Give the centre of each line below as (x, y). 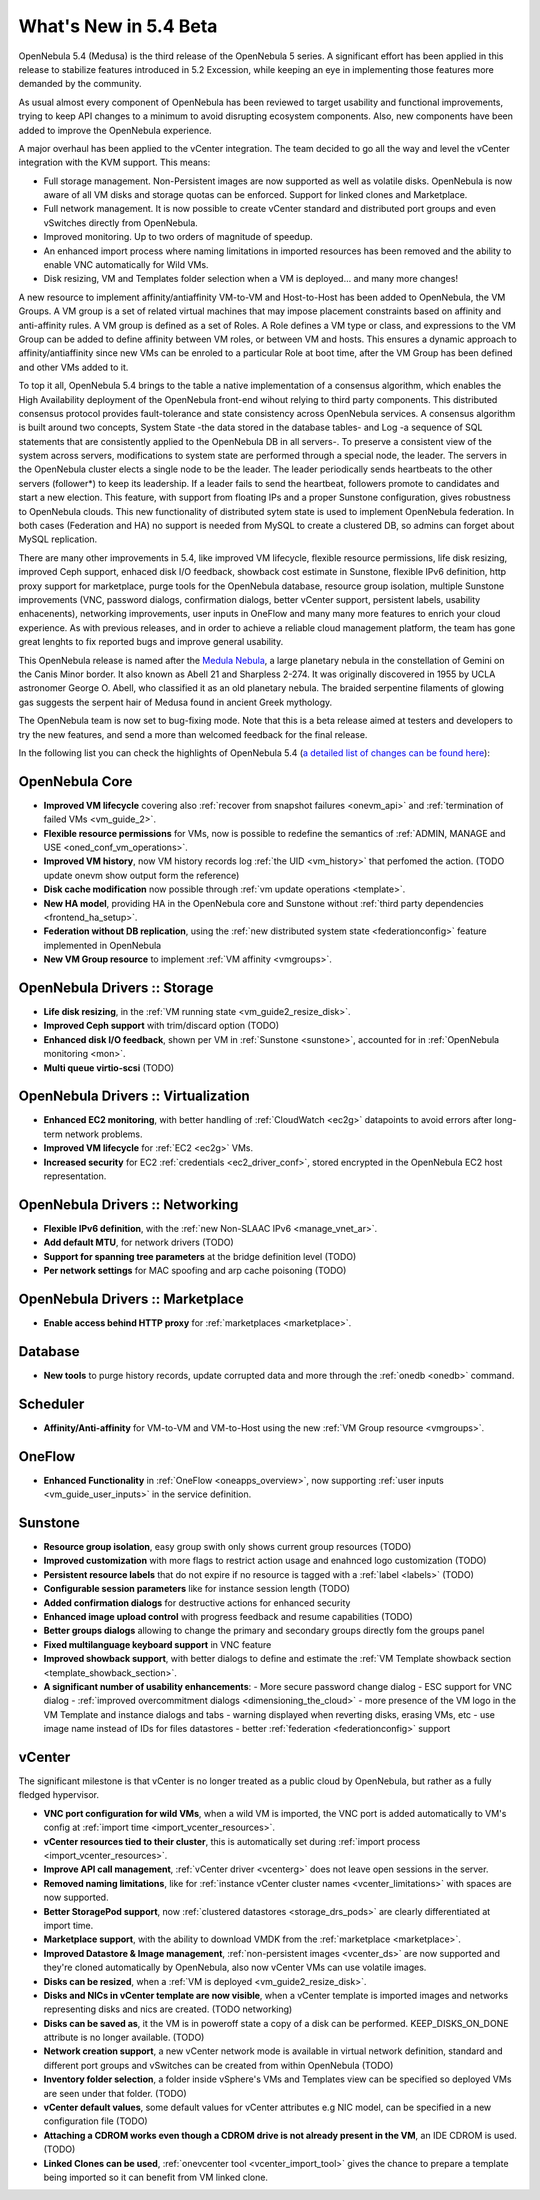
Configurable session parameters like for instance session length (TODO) (196, 1589)
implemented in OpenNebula (102, 945)
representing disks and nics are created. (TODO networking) (168, 2009)
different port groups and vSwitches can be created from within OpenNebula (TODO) (218, 2065)
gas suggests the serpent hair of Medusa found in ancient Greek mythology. (175, 702)
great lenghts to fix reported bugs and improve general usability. (151, 642)
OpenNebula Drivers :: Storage (116, 987)
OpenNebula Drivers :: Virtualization (134, 1096)
